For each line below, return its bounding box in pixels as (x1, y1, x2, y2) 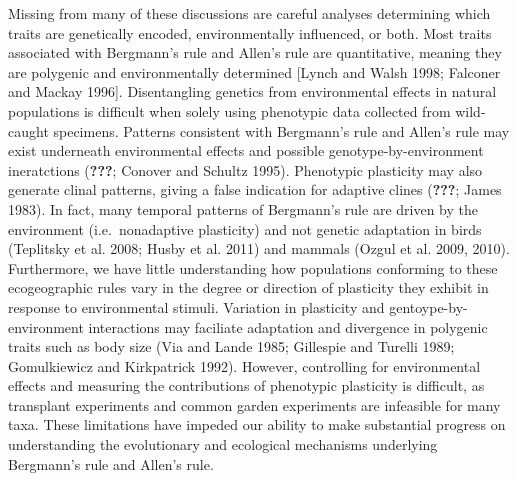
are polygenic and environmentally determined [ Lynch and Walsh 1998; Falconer (8, 61, 501, 82)
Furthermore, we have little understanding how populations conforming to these (8, 257, 498, 278)
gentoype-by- (389, 296, 468, 317)
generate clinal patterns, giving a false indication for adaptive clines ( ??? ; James (8, 179, 502, 200)
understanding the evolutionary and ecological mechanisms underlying (8, 434, 438, 455)
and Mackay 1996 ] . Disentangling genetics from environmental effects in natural (8, 81, 497, 102)
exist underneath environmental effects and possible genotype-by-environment (8, 140, 484, 161)
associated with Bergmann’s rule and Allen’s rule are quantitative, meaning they (8, 42, 502, 63)
